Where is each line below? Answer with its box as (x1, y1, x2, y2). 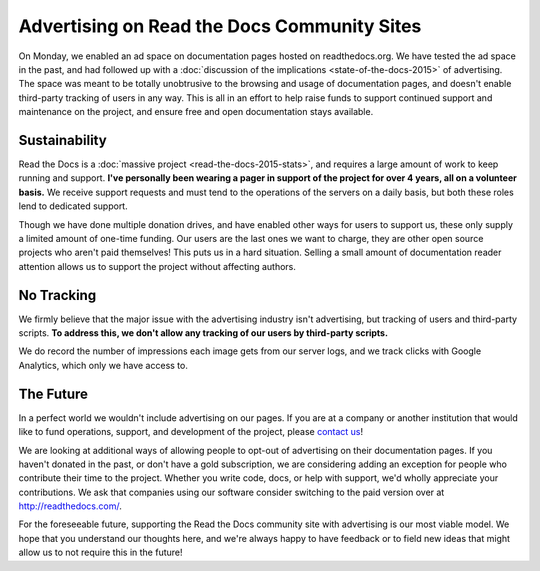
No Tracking (18, 286, 97, 304)
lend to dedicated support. (18, 200, 129, 212)
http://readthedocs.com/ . (18, 500, 122, 512)
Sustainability (18, 131, 107, 149)
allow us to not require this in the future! (18, 546, 184, 559)
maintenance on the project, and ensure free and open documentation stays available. (18, 106, 374, 118)
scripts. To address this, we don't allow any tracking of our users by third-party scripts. (18, 327, 389, 339)
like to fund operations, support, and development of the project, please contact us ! (18, 426, 364, 438)
